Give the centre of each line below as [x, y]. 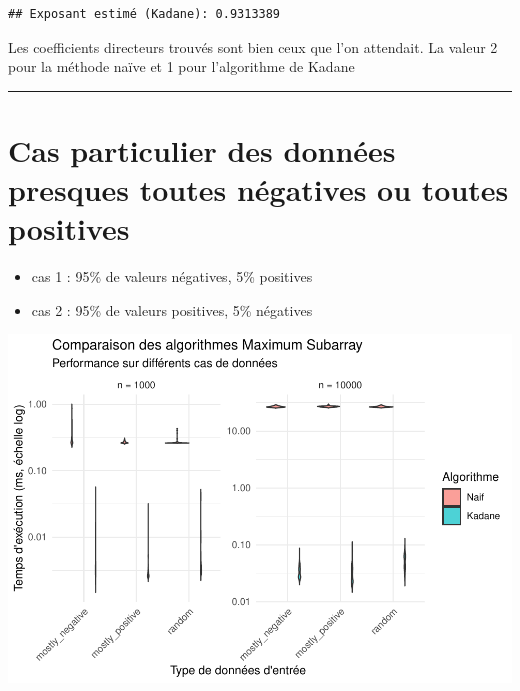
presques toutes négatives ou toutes [258, 189]
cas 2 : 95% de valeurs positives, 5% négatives [172, 309]
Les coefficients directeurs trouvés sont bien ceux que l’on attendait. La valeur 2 [253, 46]
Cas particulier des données [202, 149]
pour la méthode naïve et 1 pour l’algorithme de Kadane [181, 66]
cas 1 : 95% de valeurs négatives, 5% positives [172, 276]
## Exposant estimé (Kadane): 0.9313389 [144, 14]
